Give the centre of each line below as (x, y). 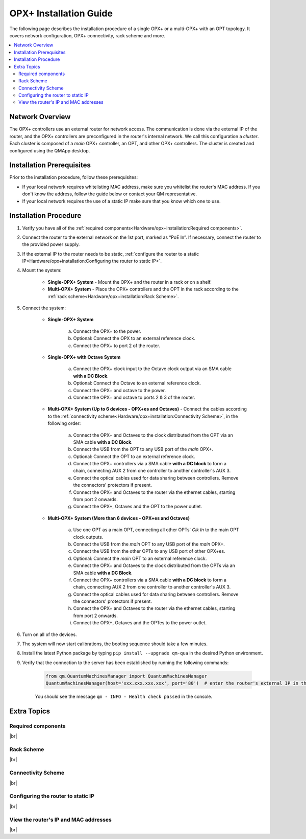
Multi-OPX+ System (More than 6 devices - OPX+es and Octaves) (119, 518)
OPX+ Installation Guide (61, 13)
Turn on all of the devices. (49, 634)
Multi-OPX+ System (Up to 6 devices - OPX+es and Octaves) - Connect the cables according (147, 409)
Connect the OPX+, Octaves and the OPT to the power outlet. (138, 507)
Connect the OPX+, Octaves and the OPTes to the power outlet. (140, 623)
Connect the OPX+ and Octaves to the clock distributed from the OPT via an (153, 435)
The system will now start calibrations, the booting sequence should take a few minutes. (115, 644)
